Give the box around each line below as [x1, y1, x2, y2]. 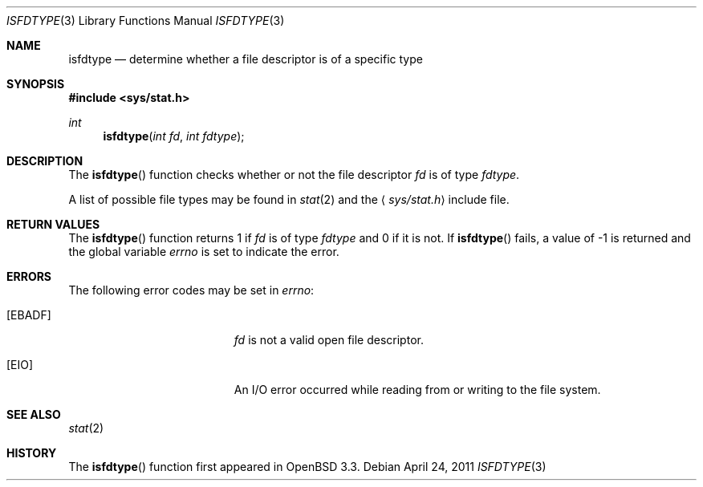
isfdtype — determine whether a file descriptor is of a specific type [68, 52, 423, 66]
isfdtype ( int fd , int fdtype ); [103, 129, 245, 143]
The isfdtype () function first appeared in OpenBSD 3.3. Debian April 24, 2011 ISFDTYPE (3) [68, 460, 547, 473]
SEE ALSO [6, 408, 61, 421]
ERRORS [6, 270, 52, 283]
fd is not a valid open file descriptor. [234, 333, 424, 347]
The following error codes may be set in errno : [68, 283, 315, 297]
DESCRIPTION [6, 154, 83, 168]
